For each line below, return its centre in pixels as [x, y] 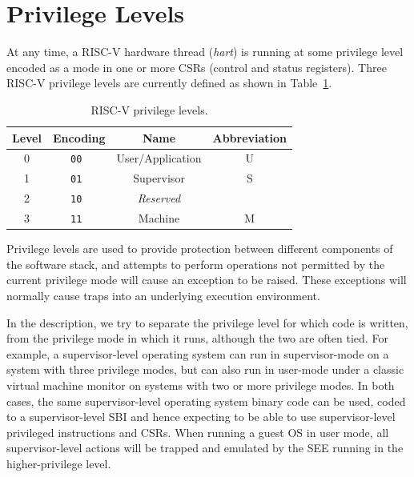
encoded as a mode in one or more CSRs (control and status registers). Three [197, 67]
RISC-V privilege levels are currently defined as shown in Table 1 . [169, 83]
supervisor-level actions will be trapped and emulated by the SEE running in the [205, 448]
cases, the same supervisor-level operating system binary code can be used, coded [206, 401]
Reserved [159, 198]
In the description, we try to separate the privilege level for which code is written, [207, 322]
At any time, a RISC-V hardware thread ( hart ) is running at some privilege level [205, 52]
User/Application [159, 158]
